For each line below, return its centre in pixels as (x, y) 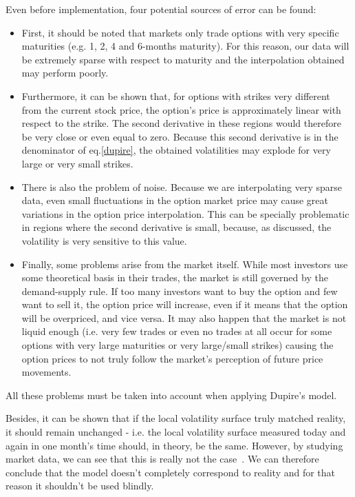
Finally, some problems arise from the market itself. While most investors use (185, 264)
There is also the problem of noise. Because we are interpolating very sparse (182, 186)
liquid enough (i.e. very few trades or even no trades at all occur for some (177, 331)
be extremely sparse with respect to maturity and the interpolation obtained (183, 59)
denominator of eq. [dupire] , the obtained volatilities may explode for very (176, 150)
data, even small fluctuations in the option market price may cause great (175, 200)
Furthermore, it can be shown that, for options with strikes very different (176, 95)
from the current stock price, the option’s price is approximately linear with (181, 109)
